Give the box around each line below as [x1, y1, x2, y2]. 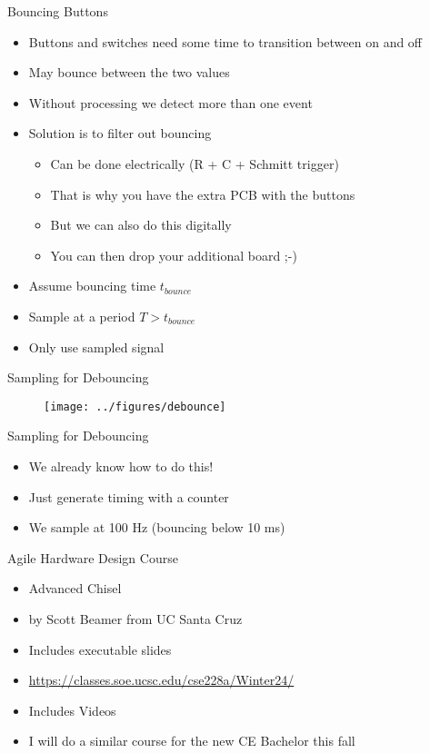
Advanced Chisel [28, 579, 122, 598]
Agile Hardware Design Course [7, 548, 178, 567]
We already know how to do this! [28, 456, 214, 475]
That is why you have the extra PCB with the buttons [50, 184, 355, 203]
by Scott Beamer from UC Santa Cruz [28, 609, 243, 628]
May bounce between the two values [28, 63, 230, 82]
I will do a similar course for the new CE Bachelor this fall [28, 731, 355, 750]
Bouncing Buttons [7, 2, 108, 20]
